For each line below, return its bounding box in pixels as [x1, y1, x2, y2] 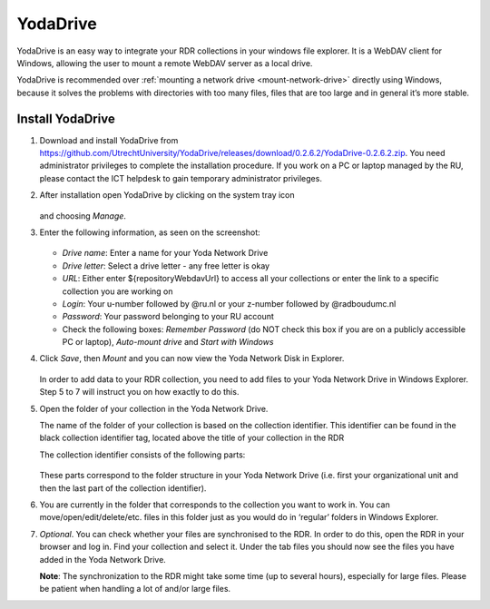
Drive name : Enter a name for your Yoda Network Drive [62, 248, 269, 259]
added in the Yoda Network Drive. [39, 554, 167, 565]
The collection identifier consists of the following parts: [39, 449, 246, 460]
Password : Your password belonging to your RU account [62, 311, 274, 322]
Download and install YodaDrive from [39, 134, 179, 145]
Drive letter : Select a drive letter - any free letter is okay [62, 260, 270, 271]
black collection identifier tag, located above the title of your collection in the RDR [39, 432, 345, 444]
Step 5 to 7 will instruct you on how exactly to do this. [39, 387, 240, 398]
